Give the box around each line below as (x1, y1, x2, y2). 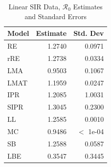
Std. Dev (73, 28, 104, 38)
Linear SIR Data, (8, 1, 61, 11)
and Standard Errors (24, 11, 87, 21)
